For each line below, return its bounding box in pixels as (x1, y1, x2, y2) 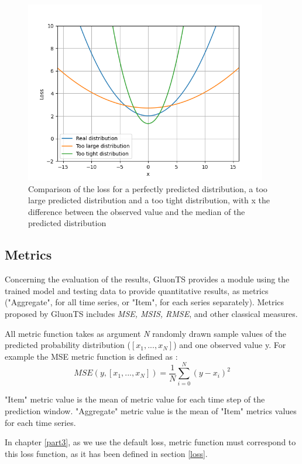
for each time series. (5, 416, 76, 428)
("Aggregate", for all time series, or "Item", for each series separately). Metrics (5, 296, 284, 308)
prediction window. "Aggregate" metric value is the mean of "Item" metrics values (5, 405, 297, 417)
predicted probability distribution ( (5, 339, 131, 351)
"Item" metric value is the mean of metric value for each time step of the (5, 393, 265, 405)
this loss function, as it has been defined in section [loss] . (5, 447, 208, 459)
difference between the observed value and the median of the (28, 205, 245, 217)
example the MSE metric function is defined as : (5, 350, 178, 362)
